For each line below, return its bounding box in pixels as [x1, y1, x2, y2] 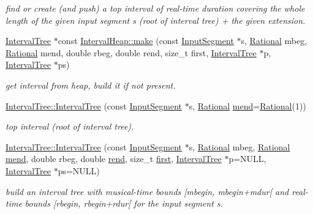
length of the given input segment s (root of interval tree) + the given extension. [6, 13, 306, 26]
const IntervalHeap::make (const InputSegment [58, 34, 234, 47]
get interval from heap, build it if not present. [6, 78, 176, 91]
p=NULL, [228, 152, 266, 165]
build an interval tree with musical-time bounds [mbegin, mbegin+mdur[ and [6, 185, 289, 197]
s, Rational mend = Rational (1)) [189, 99, 306, 112]
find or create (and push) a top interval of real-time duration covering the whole [6, 2, 305, 14]
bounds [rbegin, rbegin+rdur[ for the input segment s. [25, 197, 223, 210]
